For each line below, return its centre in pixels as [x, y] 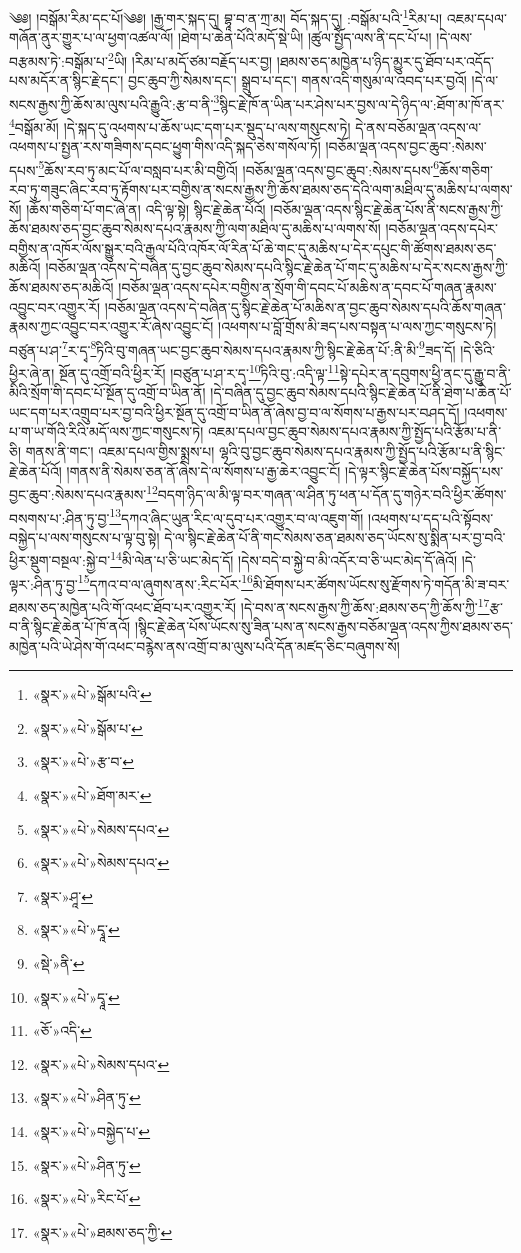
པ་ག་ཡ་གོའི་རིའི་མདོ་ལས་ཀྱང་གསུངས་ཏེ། [106, 431]
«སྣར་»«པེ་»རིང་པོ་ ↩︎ [86, 1198]
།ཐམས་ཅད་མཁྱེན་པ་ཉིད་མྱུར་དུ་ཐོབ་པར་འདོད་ [385, 60]
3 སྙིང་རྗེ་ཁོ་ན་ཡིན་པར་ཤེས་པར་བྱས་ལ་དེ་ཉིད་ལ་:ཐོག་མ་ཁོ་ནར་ [359, 102]
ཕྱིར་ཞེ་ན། [32, 372]
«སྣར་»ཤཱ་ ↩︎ [62, 895]
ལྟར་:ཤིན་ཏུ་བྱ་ [43, 583]
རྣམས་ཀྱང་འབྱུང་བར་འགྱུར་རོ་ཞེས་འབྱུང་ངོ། [111, 326]
